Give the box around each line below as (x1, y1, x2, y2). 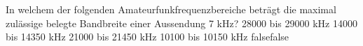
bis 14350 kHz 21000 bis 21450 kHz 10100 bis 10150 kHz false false (6, 29, 289, 44)
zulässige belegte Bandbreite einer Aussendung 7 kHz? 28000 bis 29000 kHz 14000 (6, 15, 357, 30)
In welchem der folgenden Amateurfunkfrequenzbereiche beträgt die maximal (6, 2, 336, 16)
